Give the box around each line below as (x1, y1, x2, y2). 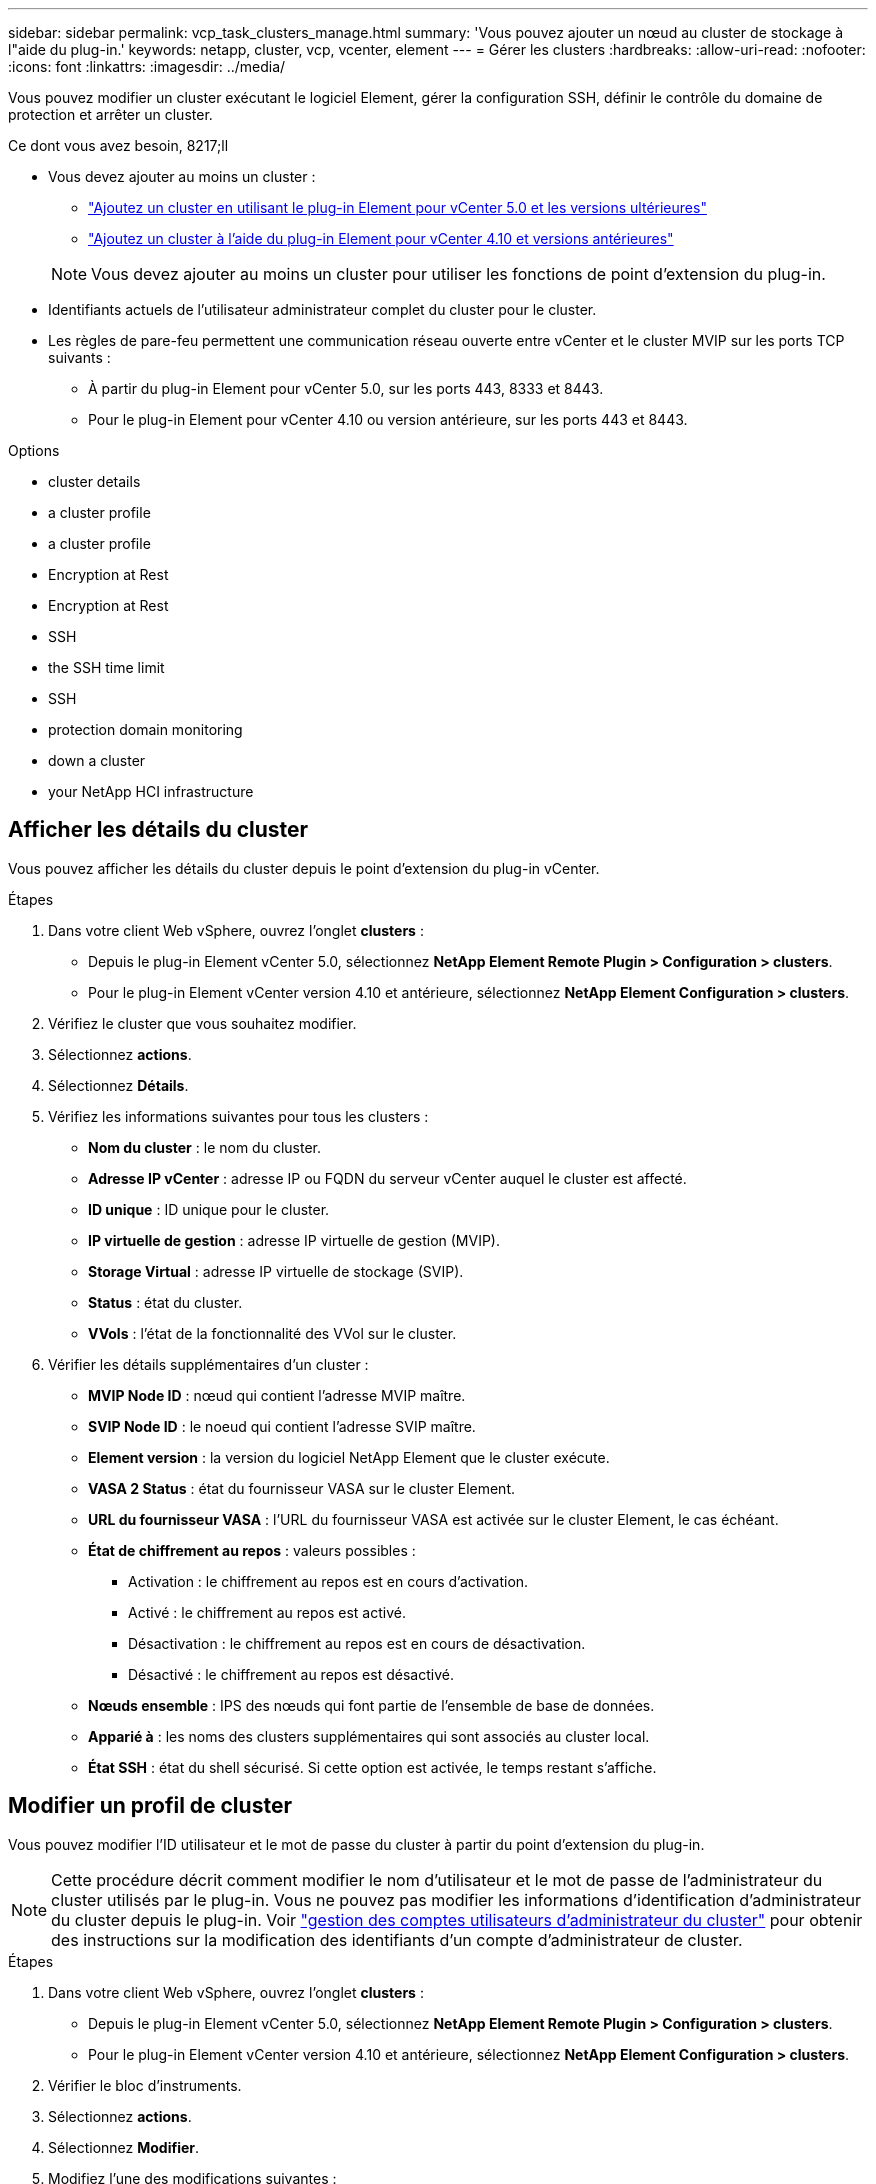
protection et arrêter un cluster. (8, 106, 213, 123)
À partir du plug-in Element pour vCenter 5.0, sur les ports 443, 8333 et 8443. (88, 380, 604, 397)
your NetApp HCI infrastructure (48, 783, 254, 800)
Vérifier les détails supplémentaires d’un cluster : (48, 1355, 369, 1373)
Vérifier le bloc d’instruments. (48, 2076, 242, 2094)
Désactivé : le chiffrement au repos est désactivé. (128, 1665, 454, 1683)
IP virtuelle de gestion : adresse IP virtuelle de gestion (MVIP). (88, 1231, 500, 1249)
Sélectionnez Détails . (48, 1076, 189, 1094)
